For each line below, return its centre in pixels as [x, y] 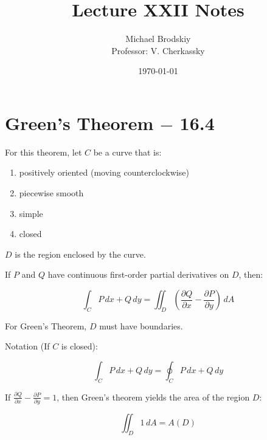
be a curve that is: [127, 152]
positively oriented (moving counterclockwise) [104, 172]
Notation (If [27, 346]
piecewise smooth [51, 193]
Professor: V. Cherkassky [158, 50]
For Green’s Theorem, [46, 325]
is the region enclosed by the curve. [80, 254]
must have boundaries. [141, 325]
